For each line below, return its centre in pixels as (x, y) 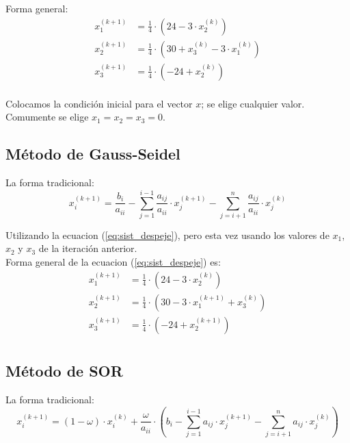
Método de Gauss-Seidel (93, 154)
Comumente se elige (47, 117)
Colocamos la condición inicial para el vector (99, 103)
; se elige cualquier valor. (253, 103)
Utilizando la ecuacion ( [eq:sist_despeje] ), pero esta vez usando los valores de (167, 235)
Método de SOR (64, 371)
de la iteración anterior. (88, 248)
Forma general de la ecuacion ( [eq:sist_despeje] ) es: (113, 262)
